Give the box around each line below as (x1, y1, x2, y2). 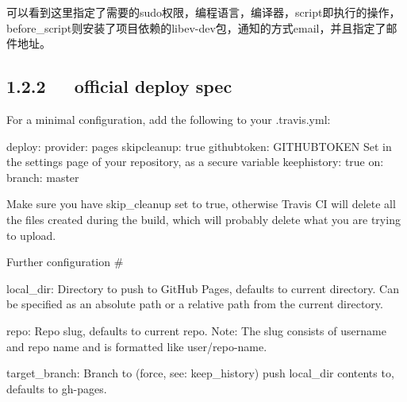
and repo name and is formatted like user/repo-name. (6, 338, 267, 354)
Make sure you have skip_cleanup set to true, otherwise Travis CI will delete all (6, 195, 396, 212)
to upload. (6, 226, 56, 243)
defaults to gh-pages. (6, 380, 107, 396)
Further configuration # (6, 253, 124, 270)
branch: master (6, 168, 79, 185)
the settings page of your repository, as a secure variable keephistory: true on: (6, 153, 384, 170)
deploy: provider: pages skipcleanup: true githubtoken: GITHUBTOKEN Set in (6, 137, 392, 154)
